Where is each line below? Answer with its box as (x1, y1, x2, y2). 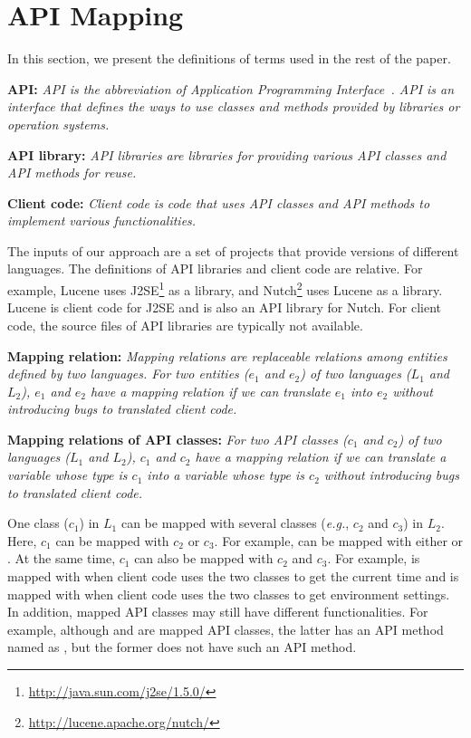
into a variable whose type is (147, 465, 305, 484)
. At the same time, (7, 549, 116, 568)
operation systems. (7, 114, 110, 133)
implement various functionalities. (7, 211, 197, 230)
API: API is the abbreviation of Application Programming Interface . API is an (7, 79, 455, 98)
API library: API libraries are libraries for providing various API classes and (7, 145, 447, 164)
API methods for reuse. (7, 163, 137, 182)
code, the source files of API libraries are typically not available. (7, 315, 363, 334)
